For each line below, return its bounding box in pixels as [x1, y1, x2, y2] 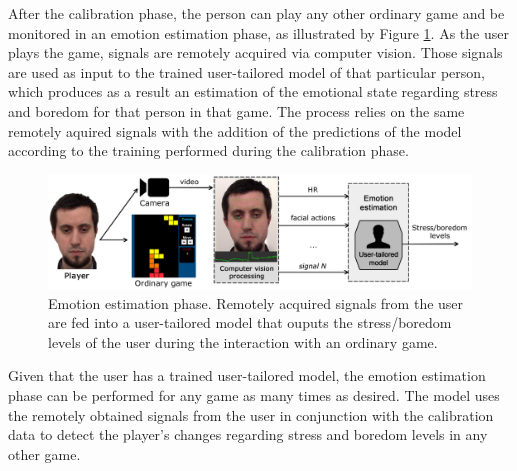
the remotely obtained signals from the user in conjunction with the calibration [8, 404, 494, 425]
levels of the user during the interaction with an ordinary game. [48, 331, 438, 352]
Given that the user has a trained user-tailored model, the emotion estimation [8, 365, 486, 386]
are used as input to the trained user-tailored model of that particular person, [8, 61, 486, 82]
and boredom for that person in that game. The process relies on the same [8, 100, 465, 121]
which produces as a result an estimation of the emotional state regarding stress [8, 81, 498, 102]
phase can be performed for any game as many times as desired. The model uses [8, 385, 500, 405]
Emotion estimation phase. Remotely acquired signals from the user [48, 292, 464, 313]
